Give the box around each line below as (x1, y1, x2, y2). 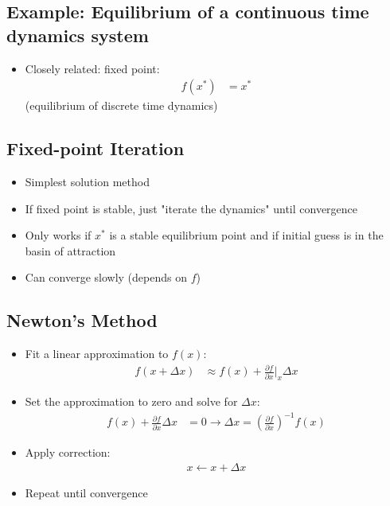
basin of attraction (25, 242, 116, 259)
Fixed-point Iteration (6, 136, 185, 161)
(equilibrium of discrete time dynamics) (25, 97, 218, 114)
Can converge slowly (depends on (25, 269, 187, 286)
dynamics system (6, 22, 149, 47)
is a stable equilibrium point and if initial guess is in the (109, 227, 384, 243)
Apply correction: (25, 444, 111, 461)
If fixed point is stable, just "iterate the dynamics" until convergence (25, 200, 358, 216)
